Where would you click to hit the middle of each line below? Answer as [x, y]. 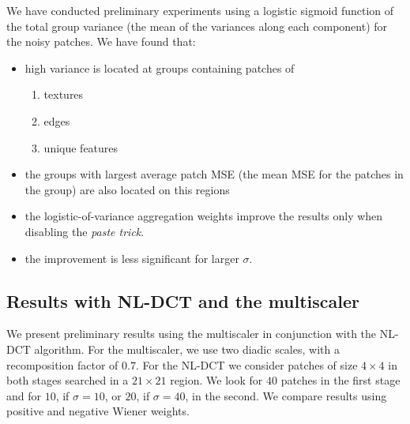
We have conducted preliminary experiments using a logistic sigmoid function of [200, 10]
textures [64, 94]
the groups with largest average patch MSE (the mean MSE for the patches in [214, 174]
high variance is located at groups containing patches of [160, 68]
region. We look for [216, 380]
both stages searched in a [68, 380]
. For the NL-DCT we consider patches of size [246, 364]
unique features [81, 147]
